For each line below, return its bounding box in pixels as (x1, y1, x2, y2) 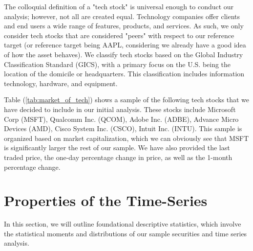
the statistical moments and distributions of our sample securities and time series (4, 228, 247, 238)
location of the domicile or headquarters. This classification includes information (4, 68, 245, 79)
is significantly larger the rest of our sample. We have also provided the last (4, 142, 230, 153)
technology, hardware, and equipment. (4, 78, 118, 88)
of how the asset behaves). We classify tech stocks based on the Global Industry (4, 49, 243, 59)
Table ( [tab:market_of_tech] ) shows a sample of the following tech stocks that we (4, 94, 250, 105)
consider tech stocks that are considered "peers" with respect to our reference (4, 30, 234, 40)
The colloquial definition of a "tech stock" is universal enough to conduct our (4, 1, 234, 11)
